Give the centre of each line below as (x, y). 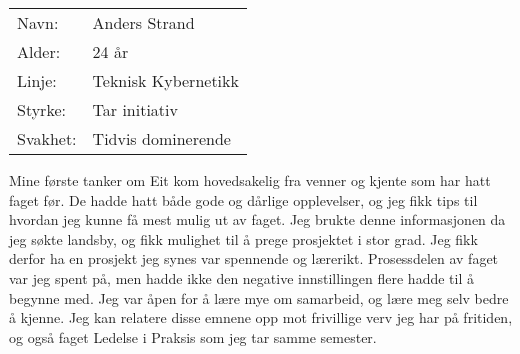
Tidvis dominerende (161, 138)
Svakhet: (47, 138)
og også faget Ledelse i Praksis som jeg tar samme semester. (193, 336)
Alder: (39, 51)
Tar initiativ (135, 109)
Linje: (37, 80)
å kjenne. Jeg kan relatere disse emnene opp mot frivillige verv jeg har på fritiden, (261, 317)
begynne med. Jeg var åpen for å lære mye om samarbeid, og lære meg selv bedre (259, 297)
